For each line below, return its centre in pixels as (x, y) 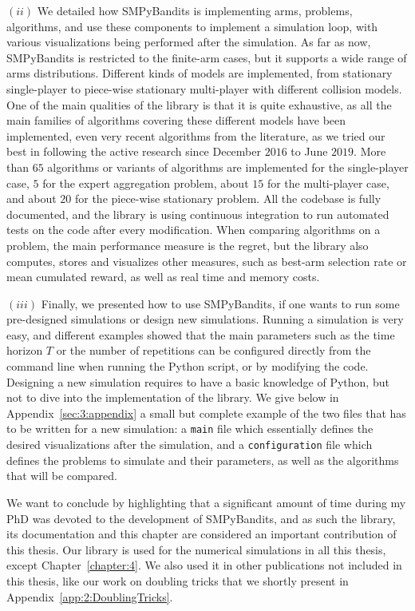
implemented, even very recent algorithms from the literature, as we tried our (196, 135)
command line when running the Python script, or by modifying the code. (188, 366)
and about (32, 198)
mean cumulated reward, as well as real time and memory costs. (163, 277)
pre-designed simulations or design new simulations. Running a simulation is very (205, 319)
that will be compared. (62, 476)
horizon (25, 350)
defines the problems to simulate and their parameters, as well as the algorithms (203, 460)
